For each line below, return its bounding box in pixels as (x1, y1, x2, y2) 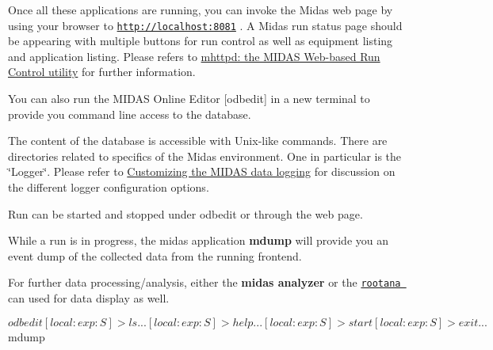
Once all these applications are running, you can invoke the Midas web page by (8, 2, 393, 17)
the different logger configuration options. (8, 179, 209, 195)
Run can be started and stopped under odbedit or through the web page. (8, 205, 363, 222)
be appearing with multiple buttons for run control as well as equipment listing (8, 32, 393, 49)
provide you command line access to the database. (8, 105, 251, 122)
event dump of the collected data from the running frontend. (8, 247, 302, 264)
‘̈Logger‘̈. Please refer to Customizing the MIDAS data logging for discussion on (8, 163, 396, 180)
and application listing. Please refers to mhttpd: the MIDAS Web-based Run (8, 48, 380, 64)
